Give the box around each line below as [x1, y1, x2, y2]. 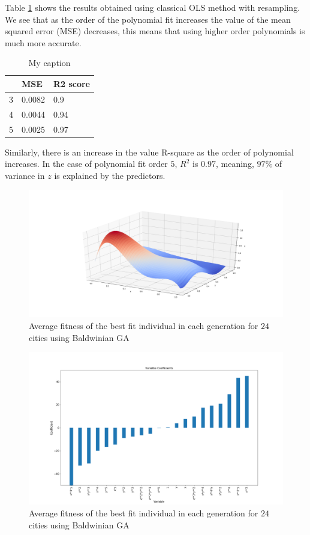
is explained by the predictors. [54, 169, 165, 181]
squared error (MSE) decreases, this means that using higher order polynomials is [5, 25, 305, 37]
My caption [28, 56, 71, 69]
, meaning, [215, 157, 254, 170]
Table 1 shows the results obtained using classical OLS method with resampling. [5, 1, 300, 13]
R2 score [53, 77, 90, 89]
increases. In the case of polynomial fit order [5, 157, 168, 170]
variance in [5, 169, 45, 181]
